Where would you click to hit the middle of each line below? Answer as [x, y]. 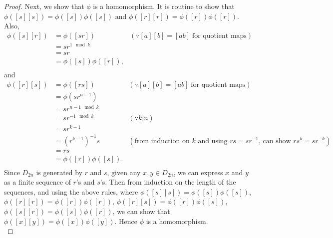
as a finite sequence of [37, 182]
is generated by [59, 172]
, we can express [198, 172]
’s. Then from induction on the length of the [168, 182]
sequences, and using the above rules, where [71, 191]
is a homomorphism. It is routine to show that [164, 6]
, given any [124, 172]
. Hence [126, 221]
